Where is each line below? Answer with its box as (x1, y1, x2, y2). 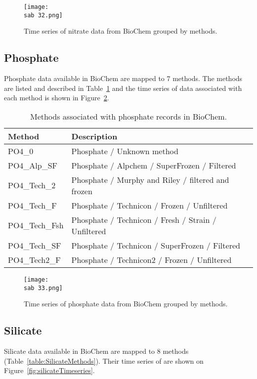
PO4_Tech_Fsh (8, 219, 64, 231)
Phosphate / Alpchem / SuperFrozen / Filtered (71, 159, 236, 171)
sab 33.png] (24, 284, 63, 292)
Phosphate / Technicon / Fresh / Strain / (71, 213, 216, 225)
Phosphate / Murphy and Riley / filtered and (71, 173, 229, 185)
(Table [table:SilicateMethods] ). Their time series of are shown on (4, 355, 204, 366)
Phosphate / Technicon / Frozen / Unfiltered (71, 199, 228, 211)
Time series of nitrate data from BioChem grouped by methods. (24, 26, 217, 36)
